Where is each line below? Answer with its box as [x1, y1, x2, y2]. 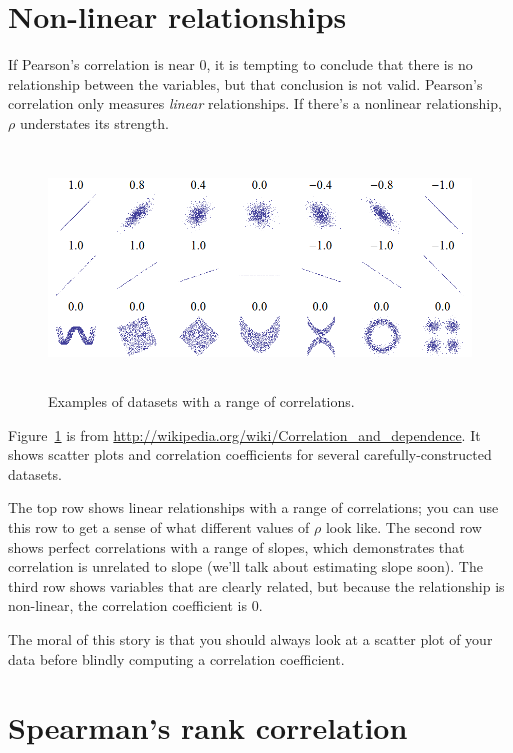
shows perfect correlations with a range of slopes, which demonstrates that [8, 536, 465, 557]
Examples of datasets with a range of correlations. [48, 391, 355, 412]
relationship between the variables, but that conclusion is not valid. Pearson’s [8, 73, 483, 94]
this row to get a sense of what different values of [8, 517, 310, 538]
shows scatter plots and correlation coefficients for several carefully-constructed [8, 444, 492, 465]
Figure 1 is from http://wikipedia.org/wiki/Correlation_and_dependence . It [8, 424, 481, 445]
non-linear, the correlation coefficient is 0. [8, 595, 263, 616]
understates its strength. [19, 112, 169, 133]
